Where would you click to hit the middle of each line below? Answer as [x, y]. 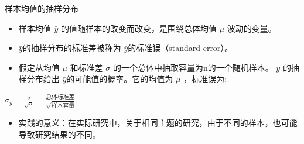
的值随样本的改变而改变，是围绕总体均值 [139, 28]
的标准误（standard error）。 [180, 48]
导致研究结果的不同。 [59, 134]
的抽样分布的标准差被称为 [72, 48]
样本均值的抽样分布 [42, 8]
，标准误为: [205, 79]
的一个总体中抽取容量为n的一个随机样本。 [193, 67]
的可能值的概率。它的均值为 [120, 79]
